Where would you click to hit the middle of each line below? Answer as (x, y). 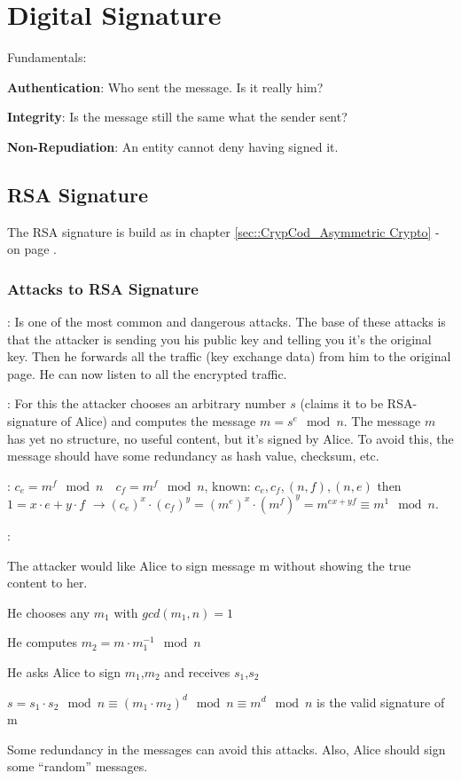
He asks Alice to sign (64, 671)
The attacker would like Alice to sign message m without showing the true (209, 565)
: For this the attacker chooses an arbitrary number (147, 403)
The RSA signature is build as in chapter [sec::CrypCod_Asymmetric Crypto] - (223, 231)
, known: (227, 485)
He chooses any (49, 612)
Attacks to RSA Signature (103, 288)
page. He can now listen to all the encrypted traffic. (147, 373)
